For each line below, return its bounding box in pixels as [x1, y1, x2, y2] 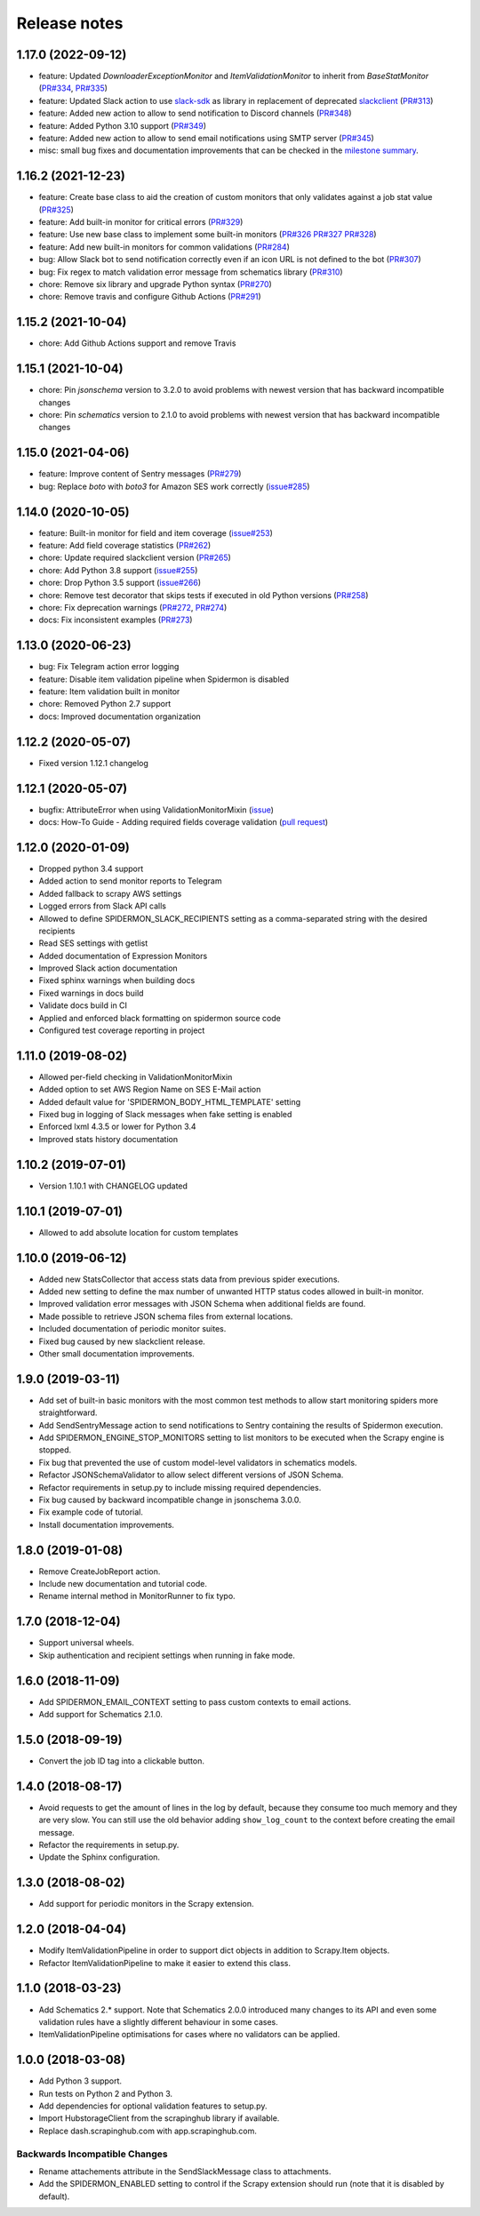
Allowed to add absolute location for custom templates [38, 1227, 239, 1237]
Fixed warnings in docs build [38, 988, 144, 998]
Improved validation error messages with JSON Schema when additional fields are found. [38, 1299, 366, 1309]
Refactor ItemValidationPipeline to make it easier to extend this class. [38, 1957, 291, 1968]
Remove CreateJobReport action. [38, 1565, 161, 1577]
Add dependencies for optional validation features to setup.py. [38, 2100, 268, 2111]
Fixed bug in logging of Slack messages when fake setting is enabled [38, 1109, 292, 1120]
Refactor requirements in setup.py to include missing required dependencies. [38, 1482, 322, 1492]
